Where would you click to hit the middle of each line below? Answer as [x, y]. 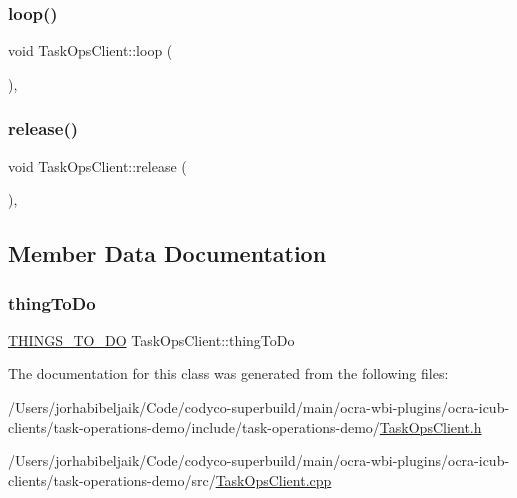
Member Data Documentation [167, 253]
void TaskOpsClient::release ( [97, 165]
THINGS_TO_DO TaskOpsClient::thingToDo [151, 339]
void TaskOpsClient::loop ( [90, 50]
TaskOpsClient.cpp [273, 479]
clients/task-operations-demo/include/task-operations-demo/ [194, 426]
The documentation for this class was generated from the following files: [228, 373]
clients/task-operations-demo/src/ [112, 479]
